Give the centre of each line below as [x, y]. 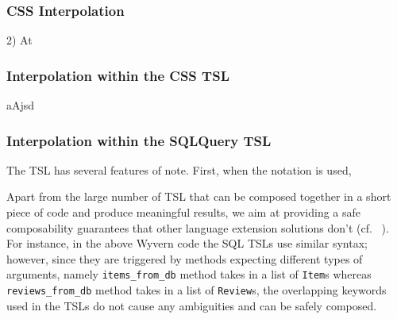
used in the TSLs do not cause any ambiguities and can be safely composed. [192, 305]
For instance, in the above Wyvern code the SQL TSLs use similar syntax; [187, 243]
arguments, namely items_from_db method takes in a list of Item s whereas [189, 274]
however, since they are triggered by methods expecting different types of [185, 258]
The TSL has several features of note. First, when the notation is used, [179, 169]
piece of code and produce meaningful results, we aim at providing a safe [184, 212]
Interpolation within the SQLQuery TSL [139, 140]
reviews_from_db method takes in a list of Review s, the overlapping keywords [197, 290]
